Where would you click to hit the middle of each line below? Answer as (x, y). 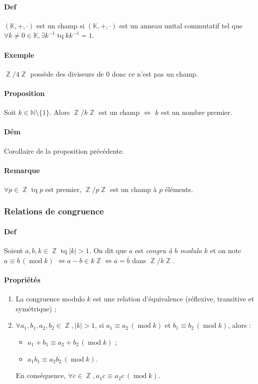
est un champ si (61, 25)
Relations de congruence (54, 211)
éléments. (179, 189)
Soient (13, 250)
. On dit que (108, 250)
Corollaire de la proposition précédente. (64, 150)
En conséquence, (41, 375)
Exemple (19, 54)
